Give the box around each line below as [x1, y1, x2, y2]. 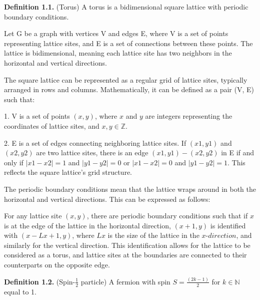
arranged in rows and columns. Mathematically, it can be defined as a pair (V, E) [4, 84, 254, 95]
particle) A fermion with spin [80, 276, 170, 286]
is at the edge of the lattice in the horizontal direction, [4, 220, 171, 230]
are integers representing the [145, 111, 232, 121]
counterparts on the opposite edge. [4, 259, 110, 270]
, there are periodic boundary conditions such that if [86, 210, 248, 221]
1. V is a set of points [4, 111, 70, 121]
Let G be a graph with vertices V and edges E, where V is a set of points [4, 28, 228, 39]
